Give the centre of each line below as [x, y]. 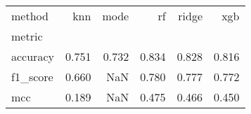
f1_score [32, 77]
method [30, 16]
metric [27, 36]
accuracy [33, 56]
